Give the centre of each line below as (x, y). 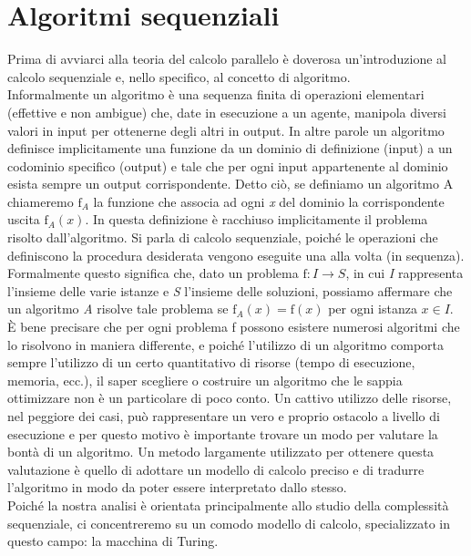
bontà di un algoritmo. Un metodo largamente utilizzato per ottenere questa (221, 452)
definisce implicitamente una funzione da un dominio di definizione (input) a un (230, 148)
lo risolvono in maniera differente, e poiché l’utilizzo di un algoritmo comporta (226, 344)
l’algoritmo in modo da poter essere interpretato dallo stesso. (177, 487)
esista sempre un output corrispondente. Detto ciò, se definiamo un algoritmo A (230, 184)
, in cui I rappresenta (404, 273)
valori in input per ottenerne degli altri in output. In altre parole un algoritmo (226, 130)
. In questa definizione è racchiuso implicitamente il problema (256, 219)
